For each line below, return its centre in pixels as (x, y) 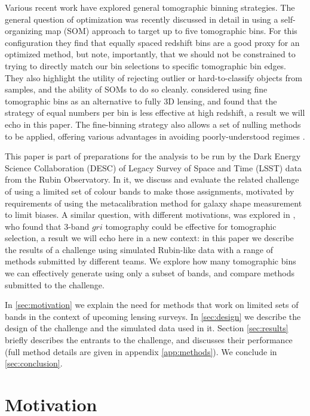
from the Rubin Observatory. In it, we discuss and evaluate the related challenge (152, 179)
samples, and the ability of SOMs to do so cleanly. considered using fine (136, 89)
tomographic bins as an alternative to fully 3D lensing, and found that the (141, 101)
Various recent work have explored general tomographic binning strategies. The (150, 7)
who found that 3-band (47, 226)
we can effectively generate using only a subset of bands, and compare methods (150, 273)
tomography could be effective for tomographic (191, 226)
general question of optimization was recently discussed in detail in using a (142, 19)
